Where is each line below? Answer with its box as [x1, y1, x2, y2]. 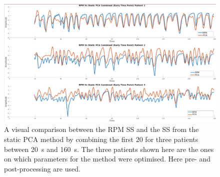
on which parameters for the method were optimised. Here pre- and [4, 153, 210, 164]
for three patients [145, 134, 198, 144]
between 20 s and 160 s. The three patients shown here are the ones [4, 143, 214, 154]
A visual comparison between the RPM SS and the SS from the [4, 124, 199, 134]
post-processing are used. [4, 163, 80, 173]
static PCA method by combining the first [4, 134, 134, 144]
